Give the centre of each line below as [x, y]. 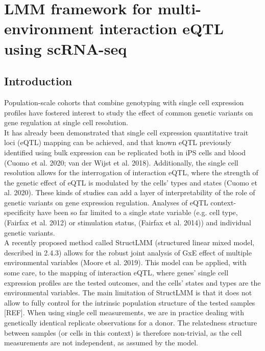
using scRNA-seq [66, 48]
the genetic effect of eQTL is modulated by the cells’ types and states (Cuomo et [131, 182]
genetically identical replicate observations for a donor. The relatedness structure [131, 323]
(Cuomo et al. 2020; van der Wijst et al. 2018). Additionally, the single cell [121, 162]
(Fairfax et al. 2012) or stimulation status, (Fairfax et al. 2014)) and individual [128, 223]
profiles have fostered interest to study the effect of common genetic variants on [129, 112]
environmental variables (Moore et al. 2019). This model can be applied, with [125, 262]
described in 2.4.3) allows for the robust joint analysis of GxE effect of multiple [128, 252]
